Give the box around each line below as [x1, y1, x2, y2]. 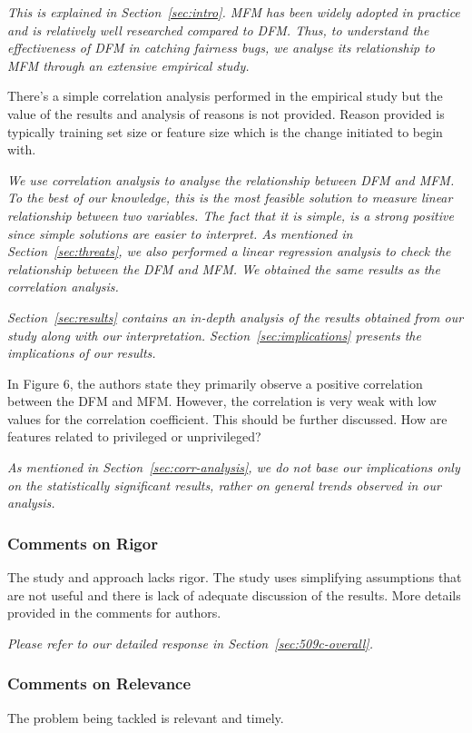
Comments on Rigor [7, 531, 158, 554]
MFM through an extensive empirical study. [7, 55, 250, 74]
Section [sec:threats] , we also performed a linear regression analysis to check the [7, 242, 451, 261]
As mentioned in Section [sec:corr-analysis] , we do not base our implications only [7, 458, 460, 477]
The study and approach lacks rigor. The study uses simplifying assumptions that [7, 568, 462, 587]
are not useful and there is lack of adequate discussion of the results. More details [7, 585, 461, 604]
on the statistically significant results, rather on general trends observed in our [7, 475, 441, 494]
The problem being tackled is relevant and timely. [7, 708, 284, 727]
